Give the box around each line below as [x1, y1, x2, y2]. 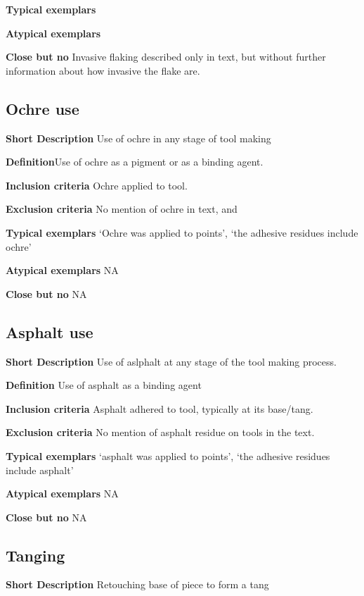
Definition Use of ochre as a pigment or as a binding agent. [6, 154, 264, 169]
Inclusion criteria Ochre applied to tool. [6, 178, 188, 192]
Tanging [6, 544, 65, 566]
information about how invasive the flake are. [6, 63, 200, 77]
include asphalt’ [6, 462, 74, 477]
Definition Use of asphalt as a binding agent [6, 378, 202, 392]
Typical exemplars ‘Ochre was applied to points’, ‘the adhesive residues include [6, 225, 358, 240]
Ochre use [6, 97, 79, 119]
